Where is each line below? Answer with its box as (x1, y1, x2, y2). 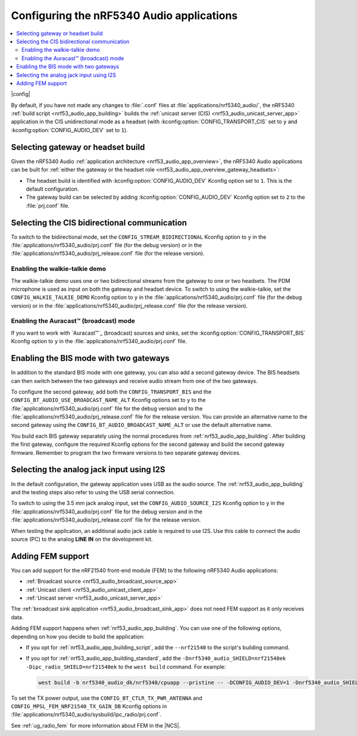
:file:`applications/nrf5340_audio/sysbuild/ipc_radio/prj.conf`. (11, 711, 162, 718)
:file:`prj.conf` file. (26, 202, 70, 209)
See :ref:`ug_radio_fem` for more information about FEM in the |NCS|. (11, 722, 181, 729)
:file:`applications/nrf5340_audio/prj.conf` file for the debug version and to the (11, 405, 203, 412)
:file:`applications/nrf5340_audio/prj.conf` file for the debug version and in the (11, 508, 202, 515)
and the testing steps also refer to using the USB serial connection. (11, 488, 175, 495)
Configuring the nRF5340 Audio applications (11, 9, 238, 22)
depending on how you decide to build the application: (11, 633, 145, 640)
